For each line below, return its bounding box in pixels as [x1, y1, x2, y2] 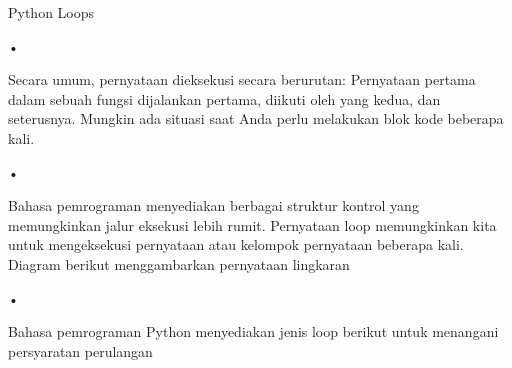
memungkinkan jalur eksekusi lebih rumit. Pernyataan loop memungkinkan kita [8, 214, 497, 235]
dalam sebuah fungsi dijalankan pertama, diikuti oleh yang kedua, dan [8, 88, 441, 109]
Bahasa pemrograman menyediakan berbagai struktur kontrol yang [8, 195, 419, 216]
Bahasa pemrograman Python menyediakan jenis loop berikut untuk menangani [8, 321, 499, 342]
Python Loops [8, 2, 95, 22]
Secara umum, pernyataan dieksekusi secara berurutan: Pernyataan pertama [8, 69, 476, 90]
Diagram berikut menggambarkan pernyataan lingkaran [8, 253, 350, 274]
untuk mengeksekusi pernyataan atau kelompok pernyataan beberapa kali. [8, 234, 464, 255]
